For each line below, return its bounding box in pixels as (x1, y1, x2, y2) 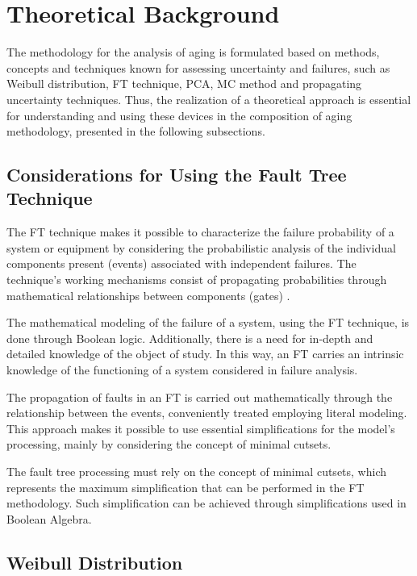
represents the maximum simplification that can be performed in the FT (6, 478, 365, 495)
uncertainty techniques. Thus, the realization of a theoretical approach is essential (6, 90, 411, 107)
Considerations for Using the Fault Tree (6, 162, 347, 187)
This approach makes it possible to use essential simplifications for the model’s (6, 419, 395, 436)
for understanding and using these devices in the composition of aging (6, 106, 352, 123)
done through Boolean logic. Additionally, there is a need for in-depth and (6, 329, 373, 346)
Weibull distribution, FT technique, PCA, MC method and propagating (6, 75, 362, 92)
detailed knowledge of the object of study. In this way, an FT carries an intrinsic (6, 345, 404, 362)
